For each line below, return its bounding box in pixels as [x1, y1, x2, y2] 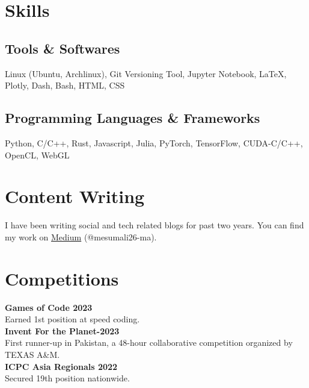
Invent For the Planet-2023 [5, 324, 120, 337]
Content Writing [5, 184, 145, 208]
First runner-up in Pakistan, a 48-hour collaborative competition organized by [5, 336, 293, 349]
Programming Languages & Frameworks [5, 108, 260, 127]
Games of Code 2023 [5, 301, 93, 313]
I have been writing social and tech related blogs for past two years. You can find [5, 219, 304, 231]
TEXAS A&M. [5, 348, 60, 360]
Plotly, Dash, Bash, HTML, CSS [5, 79, 125, 92]
